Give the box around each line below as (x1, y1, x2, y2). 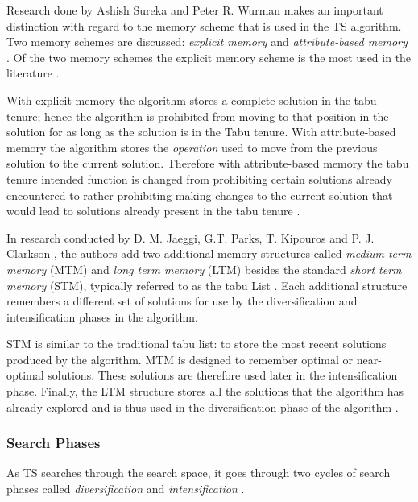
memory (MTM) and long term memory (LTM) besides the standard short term (6, 260, 402, 277)
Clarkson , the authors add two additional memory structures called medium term (6, 245, 412, 262)
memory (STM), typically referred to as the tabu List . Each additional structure (6, 276, 408, 293)
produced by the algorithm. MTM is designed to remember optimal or (6, 351, 354, 367)
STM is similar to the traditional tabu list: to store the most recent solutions (6, 335, 387, 352)
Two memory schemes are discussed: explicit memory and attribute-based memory (6, 33, 408, 50)
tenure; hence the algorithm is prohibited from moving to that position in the (6, 107, 389, 124)
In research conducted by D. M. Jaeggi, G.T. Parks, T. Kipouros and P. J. (6, 229, 375, 246)
